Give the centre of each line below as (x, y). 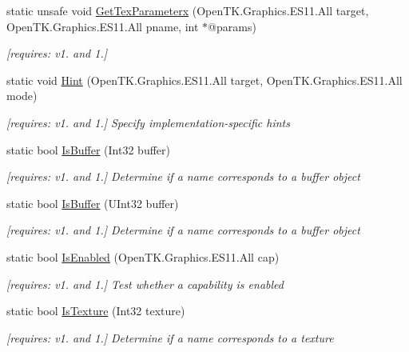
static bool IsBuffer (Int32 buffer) (88, 149)
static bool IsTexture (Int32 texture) (96, 311)
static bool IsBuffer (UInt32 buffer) (93, 203)
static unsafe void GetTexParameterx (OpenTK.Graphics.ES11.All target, (188, 10)
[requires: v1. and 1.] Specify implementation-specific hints (148, 122)
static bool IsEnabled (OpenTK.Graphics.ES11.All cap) (143, 256)
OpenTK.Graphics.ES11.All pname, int (103, 26)
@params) (232, 26)
